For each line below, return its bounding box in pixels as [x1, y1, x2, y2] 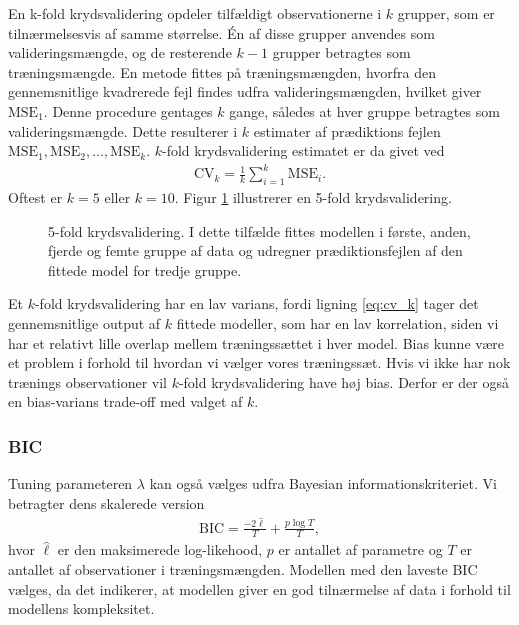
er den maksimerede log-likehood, [57, 539, 263, 560]
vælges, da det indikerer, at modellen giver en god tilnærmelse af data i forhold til [8, 578, 511, 599]
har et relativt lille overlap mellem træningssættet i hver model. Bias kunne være [8, 332, 505, 353]
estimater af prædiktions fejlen [253, 120, 441, 141]
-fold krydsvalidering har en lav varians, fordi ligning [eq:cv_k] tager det [34, 293, 479, 314]
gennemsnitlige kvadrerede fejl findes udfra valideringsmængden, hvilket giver [8, 81, 482, 102]
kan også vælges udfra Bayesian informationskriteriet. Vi [149, 473, 497, 494]
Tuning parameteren [8, 473, 133, 494]
